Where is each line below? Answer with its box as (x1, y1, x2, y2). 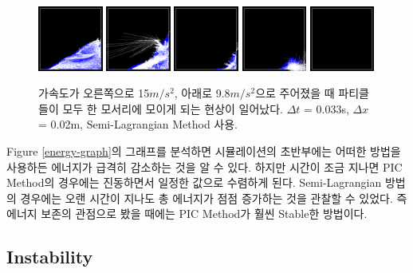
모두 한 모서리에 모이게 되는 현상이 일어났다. (62, 100, 284, 117)
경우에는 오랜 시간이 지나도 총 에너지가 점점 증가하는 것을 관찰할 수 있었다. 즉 (20, 189, 407, 206)
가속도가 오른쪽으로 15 (38, 85, 150, 101)
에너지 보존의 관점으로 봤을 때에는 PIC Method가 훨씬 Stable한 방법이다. (6, 205, 368, 222)
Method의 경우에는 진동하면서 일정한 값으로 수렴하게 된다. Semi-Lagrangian (6, 174, 382, 191)
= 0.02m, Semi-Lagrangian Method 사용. (38, 116, 238, 133)
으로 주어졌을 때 (255, 85, 335, 101)
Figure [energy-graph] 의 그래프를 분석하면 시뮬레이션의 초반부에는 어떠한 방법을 (6, 142, 401, 159)
